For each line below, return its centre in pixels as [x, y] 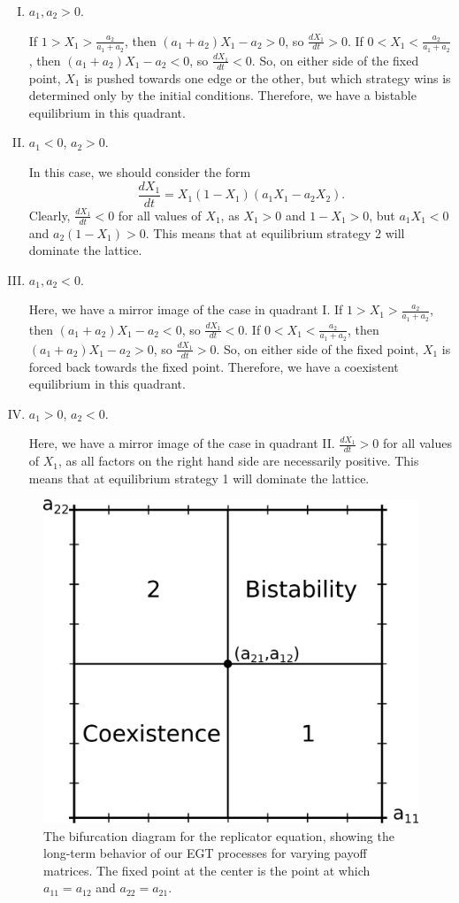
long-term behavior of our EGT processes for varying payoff [205, 853]
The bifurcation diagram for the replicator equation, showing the [219, 835]
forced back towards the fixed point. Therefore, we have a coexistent [214, 366]
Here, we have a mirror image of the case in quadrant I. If [186, 309]
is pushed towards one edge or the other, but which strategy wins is [268, 77]
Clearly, [50, 215]
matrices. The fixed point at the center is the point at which [207, 870]
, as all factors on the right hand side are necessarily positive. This [239, 461]
